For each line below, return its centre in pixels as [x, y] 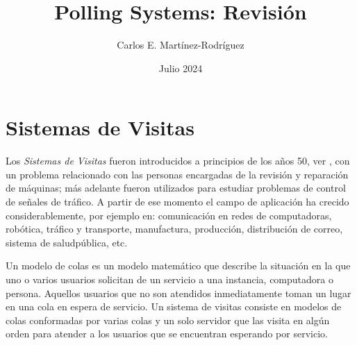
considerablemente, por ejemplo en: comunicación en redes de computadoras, [169, 215]
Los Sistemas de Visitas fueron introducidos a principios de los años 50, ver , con [178, 161]
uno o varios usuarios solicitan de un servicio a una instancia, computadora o [169, 279]
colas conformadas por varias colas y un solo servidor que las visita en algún [168, 320]
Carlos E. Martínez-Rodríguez [181, 45]
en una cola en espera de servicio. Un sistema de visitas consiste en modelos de [174, 306]
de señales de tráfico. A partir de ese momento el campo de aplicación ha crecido [177, 202]
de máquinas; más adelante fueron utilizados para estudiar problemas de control [176, 188]
